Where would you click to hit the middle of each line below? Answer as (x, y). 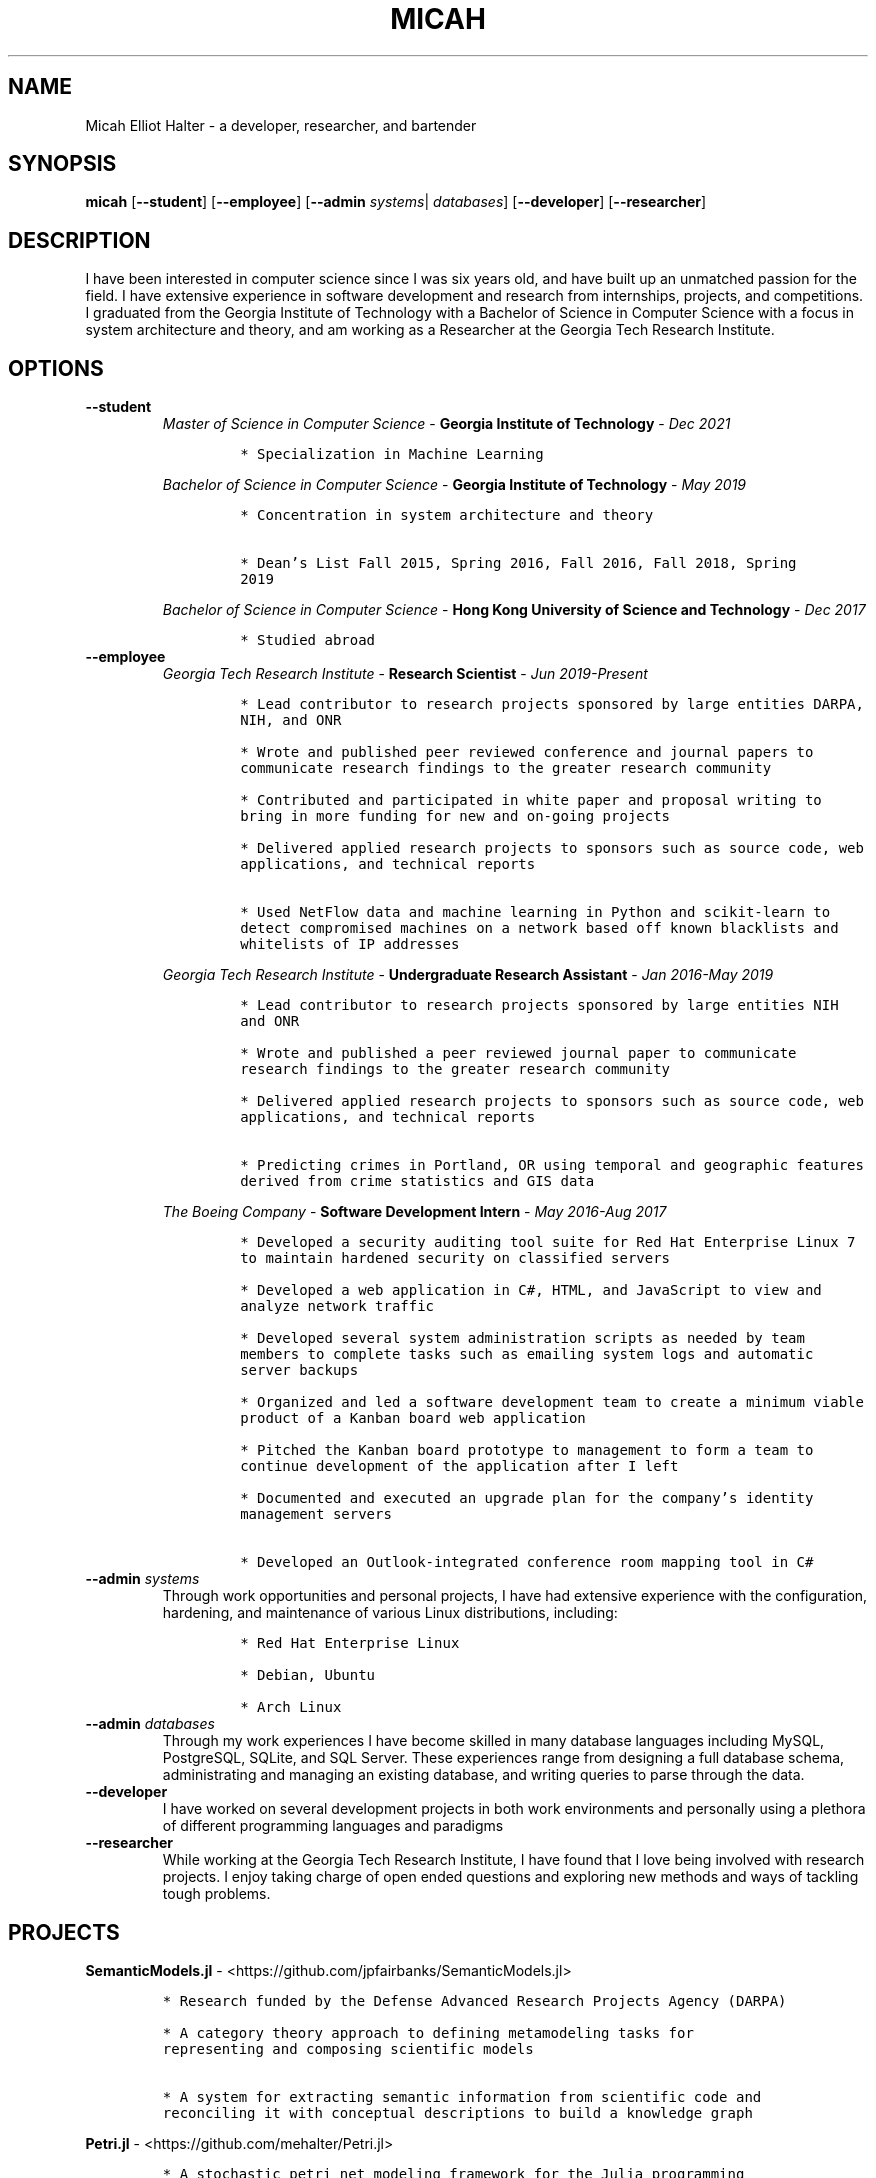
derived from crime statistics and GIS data (417, 1181)
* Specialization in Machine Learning (392, 454)
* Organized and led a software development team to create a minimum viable (552, 1402)
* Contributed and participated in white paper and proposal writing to (531, 800)
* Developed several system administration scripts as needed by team (522, 1338)
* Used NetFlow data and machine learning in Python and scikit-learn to (535, 912)
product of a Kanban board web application (413, 1418)
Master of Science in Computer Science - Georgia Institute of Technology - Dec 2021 (446, 424)
